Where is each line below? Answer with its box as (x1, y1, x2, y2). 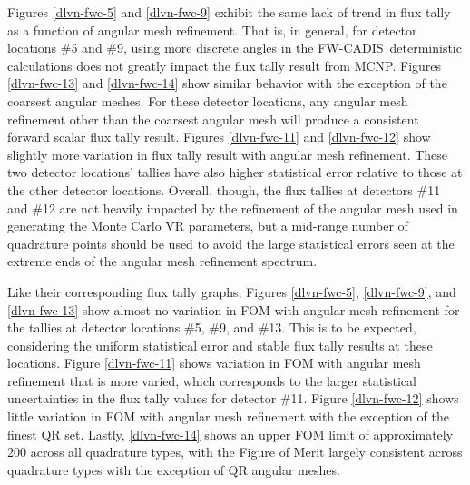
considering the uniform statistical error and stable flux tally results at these (7, 335, 433, 354)
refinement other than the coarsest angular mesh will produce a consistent (7, 109, 419, 128)
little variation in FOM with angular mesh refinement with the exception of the (7, 407, 449, 426)
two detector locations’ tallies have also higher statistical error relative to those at (7, 163, 463, 182)
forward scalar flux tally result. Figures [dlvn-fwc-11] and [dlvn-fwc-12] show (7, 127, 431, 146)
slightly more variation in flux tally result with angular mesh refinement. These (7, 144, 448, 163)
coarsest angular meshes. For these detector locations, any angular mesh (7, 91, 408, 110)
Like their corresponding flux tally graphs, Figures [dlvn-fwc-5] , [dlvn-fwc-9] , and (7, 282, 456, 301)
